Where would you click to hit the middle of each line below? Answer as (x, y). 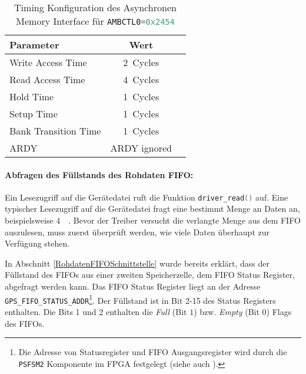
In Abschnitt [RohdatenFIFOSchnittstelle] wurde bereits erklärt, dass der (137, 263)
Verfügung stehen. (37, 243)
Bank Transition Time (55, 131)
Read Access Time (47, 79)
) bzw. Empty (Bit (227, 311)
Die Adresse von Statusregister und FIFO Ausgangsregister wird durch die (153, 352)
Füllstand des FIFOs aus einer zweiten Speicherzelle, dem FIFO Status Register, (150, 275)
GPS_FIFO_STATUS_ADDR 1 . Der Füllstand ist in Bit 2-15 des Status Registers (140, 299)
